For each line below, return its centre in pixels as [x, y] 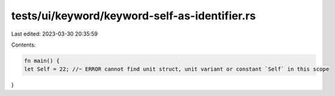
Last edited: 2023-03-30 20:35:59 [55, 34]
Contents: [23, 45]
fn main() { [42, 61]
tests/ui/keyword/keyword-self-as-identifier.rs [133, 16]
